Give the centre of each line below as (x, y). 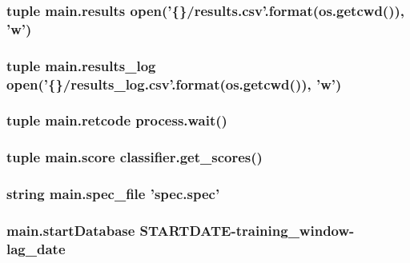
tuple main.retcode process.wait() (117, 120)
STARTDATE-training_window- (247, 230)
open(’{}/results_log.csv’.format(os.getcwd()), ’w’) (174, 84)
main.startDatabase (71, 230)
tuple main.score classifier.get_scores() (135, 157)
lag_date (36, 248)
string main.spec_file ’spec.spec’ (113, 194)
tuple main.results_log (81, 65)
